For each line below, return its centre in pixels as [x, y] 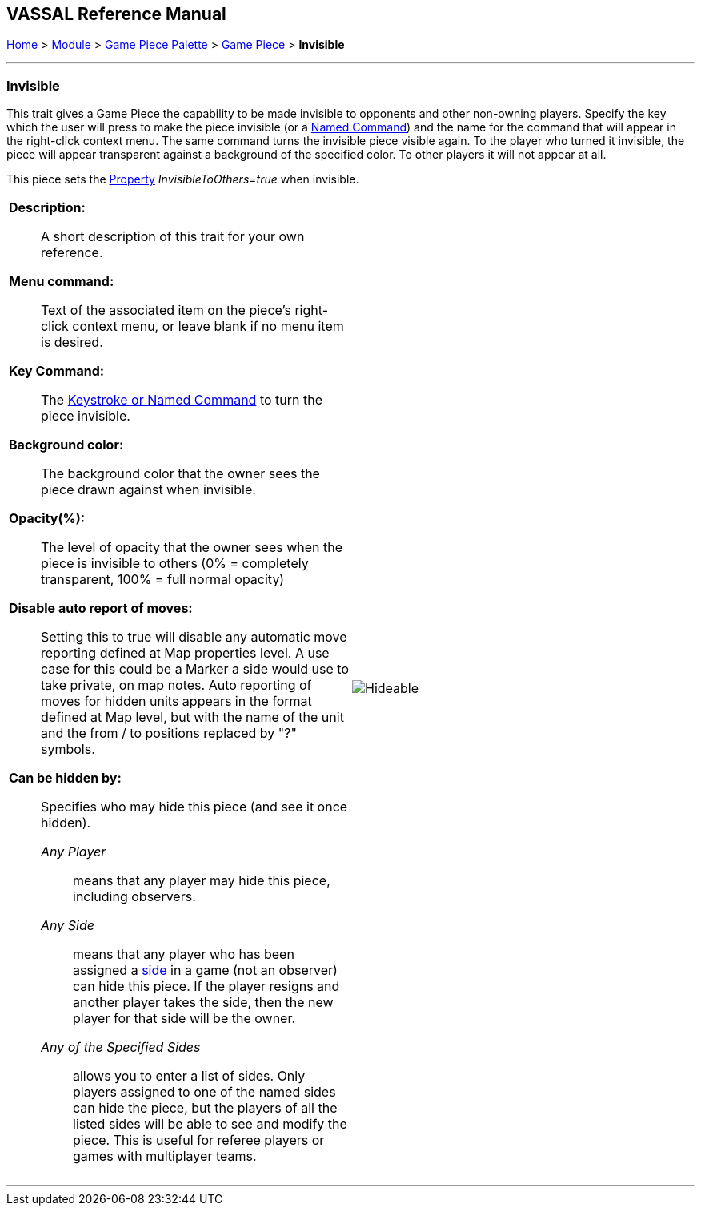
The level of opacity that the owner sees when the [192, 548]
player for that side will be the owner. [184, 1019]
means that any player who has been [184, 954]
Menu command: [62, 282]
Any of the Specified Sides [121, 1047]
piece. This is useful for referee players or [199, 1140]
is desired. [72, 342]
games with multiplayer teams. [165, 1156]
